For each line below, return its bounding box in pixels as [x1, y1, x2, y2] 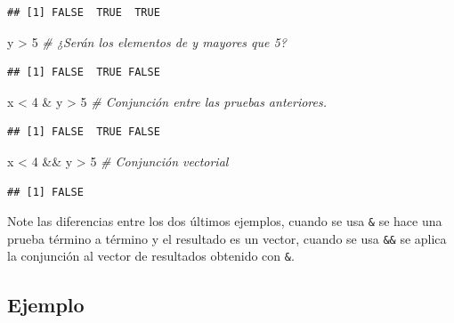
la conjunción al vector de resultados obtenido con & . [7, 246, 295, 265]
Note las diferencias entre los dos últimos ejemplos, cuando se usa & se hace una [7, 212, 442, 230]
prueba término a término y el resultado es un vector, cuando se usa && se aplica [7, 229, 447, 247]
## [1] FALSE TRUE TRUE [7, 6, 160, 19]
